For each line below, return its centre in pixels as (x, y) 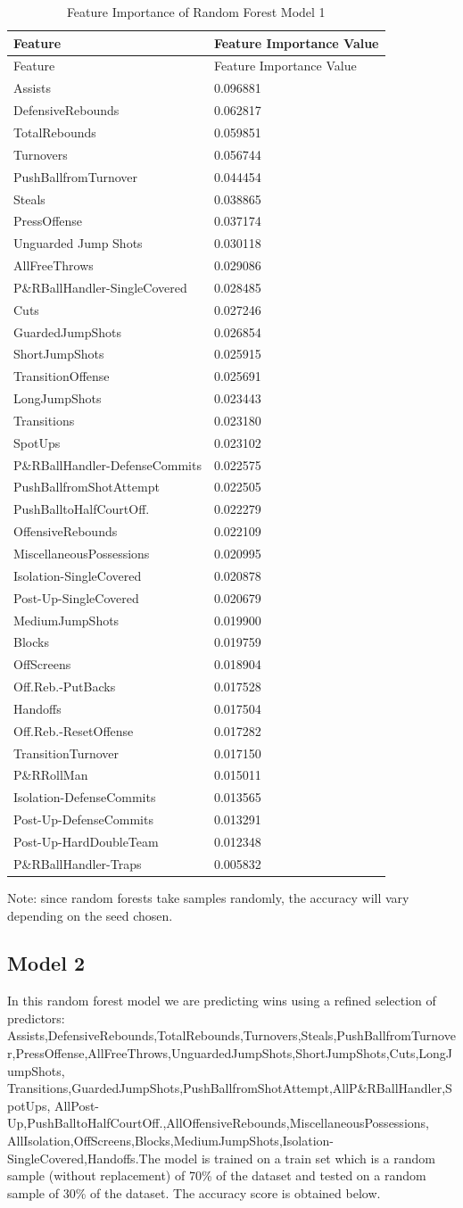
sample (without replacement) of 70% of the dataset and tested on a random (217, 1175)
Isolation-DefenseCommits (85, 797)
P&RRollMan (51, 775)
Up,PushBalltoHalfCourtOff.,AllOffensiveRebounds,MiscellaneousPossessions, (218, 1123)
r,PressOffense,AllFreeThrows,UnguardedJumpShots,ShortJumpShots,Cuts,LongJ (230, 1053)
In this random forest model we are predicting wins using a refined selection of (222, 1001)
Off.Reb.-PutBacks (65, 687)
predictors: (36, 1018)
